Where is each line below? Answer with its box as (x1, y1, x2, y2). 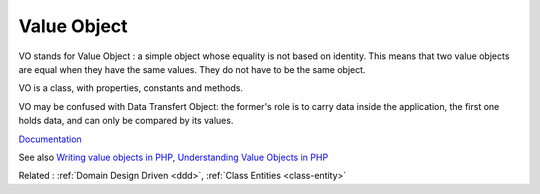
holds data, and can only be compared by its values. (18, 115, 234, 127)
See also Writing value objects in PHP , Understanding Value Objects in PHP (18, 151, 329, 163)
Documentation (18, 133, 82, 145)
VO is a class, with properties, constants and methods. (18, 82, 244, 94)
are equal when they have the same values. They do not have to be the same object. (18, 63, 366, 75)
